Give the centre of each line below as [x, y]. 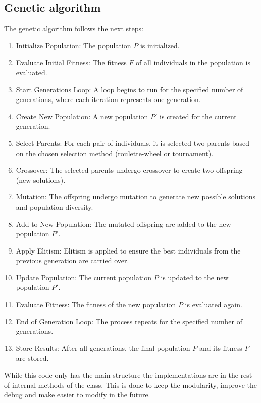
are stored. [32, 358]
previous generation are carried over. [72, 260]
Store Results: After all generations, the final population [103, 348]
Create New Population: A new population [82, 116]
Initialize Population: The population [73, 45]
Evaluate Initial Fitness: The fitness [71, 62]
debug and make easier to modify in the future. [77, 395]
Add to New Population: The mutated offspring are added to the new [123, 223]
